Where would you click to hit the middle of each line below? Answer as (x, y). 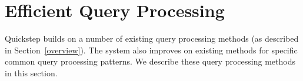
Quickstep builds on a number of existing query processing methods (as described (152, 38)
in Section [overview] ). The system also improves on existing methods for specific (151, 50)
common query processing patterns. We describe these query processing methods (150, 61)
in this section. (31, 72)
